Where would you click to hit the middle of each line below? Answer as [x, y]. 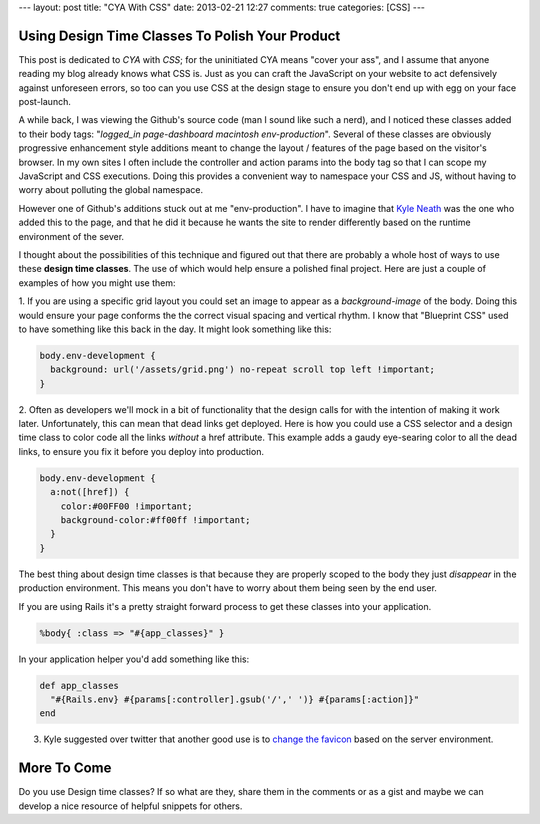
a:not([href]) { [90, 492]
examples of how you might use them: [97, 282]
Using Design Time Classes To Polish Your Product [179, 35]
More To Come [65, 768]
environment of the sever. [71, 236]
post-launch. [45, 102]
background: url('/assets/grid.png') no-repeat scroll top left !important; [242, 369]
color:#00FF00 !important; [127, 506]
